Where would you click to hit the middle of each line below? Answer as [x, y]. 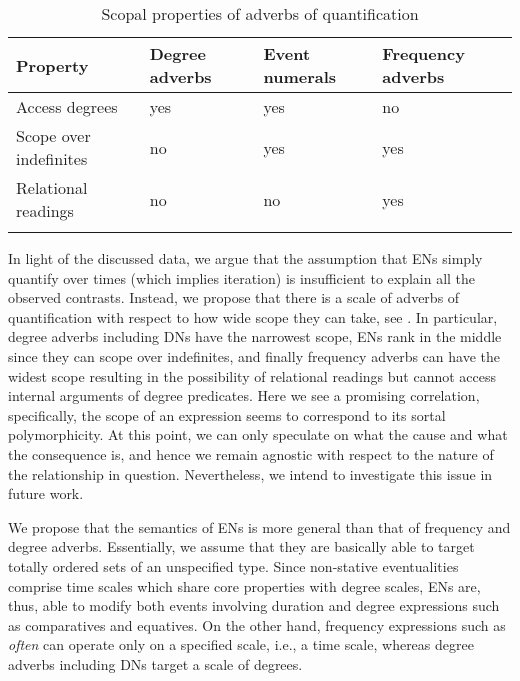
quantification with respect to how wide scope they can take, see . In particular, [253, 316]
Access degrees [67, 106]
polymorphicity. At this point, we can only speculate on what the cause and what [258, 434]
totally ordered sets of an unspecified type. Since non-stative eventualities [233, 565]
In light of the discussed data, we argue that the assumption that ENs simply [245, 258]
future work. [46, 493]
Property [52, 65]
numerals [300, 76]
